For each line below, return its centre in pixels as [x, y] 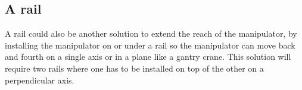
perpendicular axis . [40, 80]
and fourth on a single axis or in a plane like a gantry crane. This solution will [148, 57]
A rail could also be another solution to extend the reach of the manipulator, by [151, 33]
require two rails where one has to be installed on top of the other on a [134, 68]
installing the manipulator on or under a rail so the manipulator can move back [150, 45]
